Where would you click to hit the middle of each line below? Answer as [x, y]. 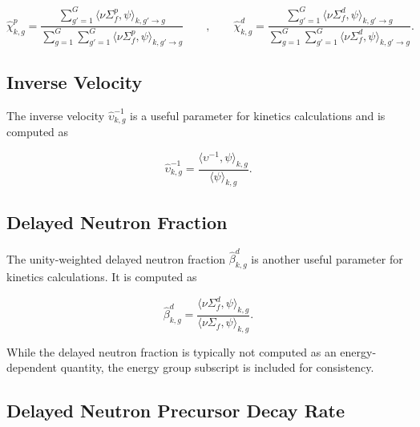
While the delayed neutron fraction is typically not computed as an [172, 351]
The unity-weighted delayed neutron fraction [116, 258]
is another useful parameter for [327, 258]
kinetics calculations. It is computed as [102, 277]
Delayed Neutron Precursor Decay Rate [176, 411]
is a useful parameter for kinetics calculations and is [258, 115]
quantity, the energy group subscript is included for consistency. [217, 367]
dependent [32, 367]
